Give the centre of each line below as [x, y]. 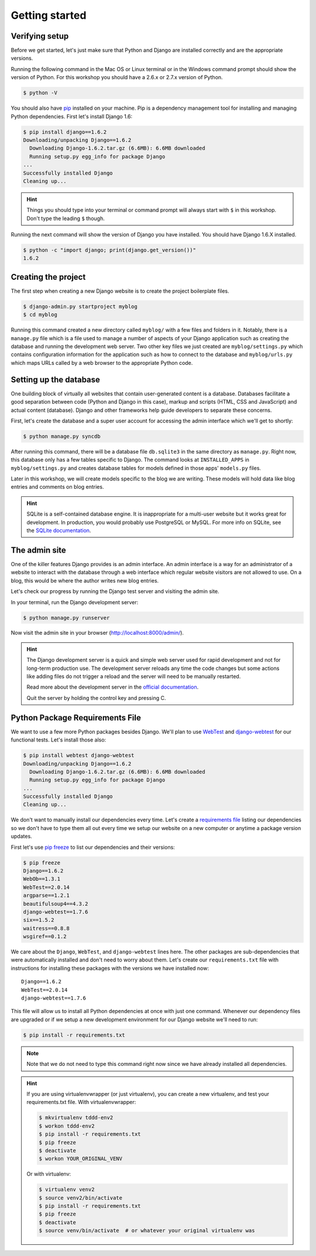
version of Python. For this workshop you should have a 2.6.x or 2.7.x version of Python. [117, 77]
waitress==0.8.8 [47, 928]
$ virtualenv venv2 [67, 1190]
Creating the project [48, 277]
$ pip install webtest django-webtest [79, 756]
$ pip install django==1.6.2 [65, 132]
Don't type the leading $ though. [66, 218]
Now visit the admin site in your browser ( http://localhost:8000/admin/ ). [97, 633]
